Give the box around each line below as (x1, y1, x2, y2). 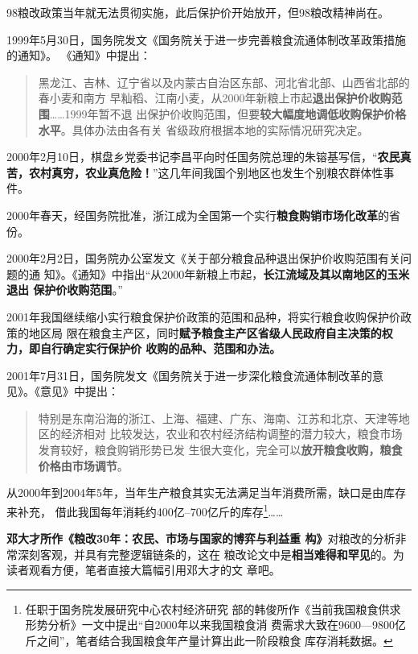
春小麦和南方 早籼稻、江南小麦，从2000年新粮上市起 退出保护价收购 (38, 89, 391, 106)
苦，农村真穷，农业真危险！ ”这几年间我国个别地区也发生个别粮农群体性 (6, 163, 383, 180)
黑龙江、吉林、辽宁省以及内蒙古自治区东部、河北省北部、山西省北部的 (38, 73, 410, 90)
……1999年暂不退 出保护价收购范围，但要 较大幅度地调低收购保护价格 (49, 105, 407, 122)
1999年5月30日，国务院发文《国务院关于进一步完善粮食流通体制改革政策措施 (6, 31, 406, 48)
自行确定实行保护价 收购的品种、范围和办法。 (39, 340, 281, 357)
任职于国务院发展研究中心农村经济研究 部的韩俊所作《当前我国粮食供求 (25, 600, 401, 617)
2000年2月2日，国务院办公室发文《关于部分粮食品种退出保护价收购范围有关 (6, 250, 400, 267)
